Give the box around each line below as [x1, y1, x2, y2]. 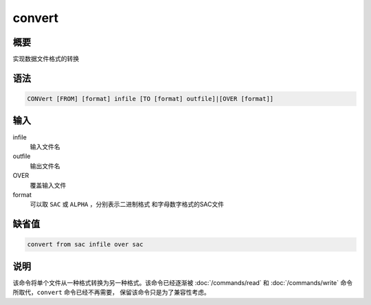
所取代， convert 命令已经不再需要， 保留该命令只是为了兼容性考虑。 [12, 289, 210, 297]
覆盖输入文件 [30, 181, 67, 189]
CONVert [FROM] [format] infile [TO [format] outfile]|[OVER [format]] [27, 95, 274, 103]
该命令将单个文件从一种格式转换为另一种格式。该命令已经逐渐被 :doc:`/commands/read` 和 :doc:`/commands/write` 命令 [12, 278, 353, 286]
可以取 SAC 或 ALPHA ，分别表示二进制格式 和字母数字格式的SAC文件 [30, 200, 225, 209]
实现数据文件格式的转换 [12, 55, 79, 63]
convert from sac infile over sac [27, 240, 144, 249]
